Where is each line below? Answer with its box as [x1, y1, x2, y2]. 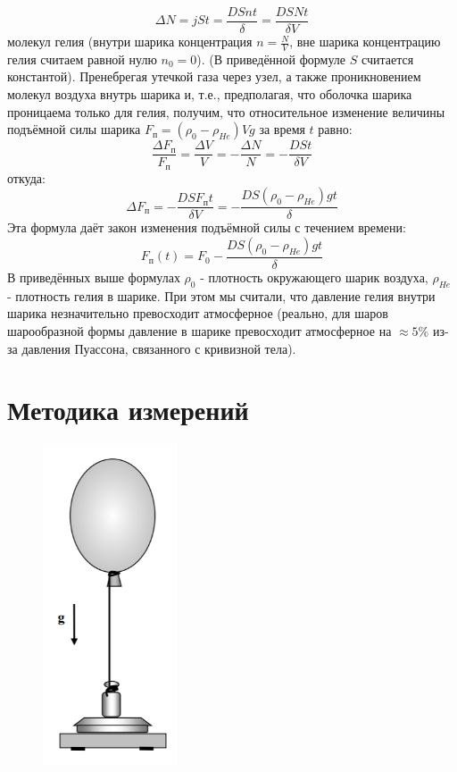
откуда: [7, 168, 46, 187]
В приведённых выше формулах [7, 268, 180, 287]
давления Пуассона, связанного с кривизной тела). [21, 339, 296, 357]
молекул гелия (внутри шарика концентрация [7, 32, 253, 51]
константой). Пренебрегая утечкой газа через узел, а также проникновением [7, 67, 421, 86]
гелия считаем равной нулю [7, 49, 157, 68]
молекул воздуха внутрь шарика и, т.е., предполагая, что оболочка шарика [7, 85, 412, 104]
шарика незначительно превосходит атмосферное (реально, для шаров [7, 304, 388, 323]
